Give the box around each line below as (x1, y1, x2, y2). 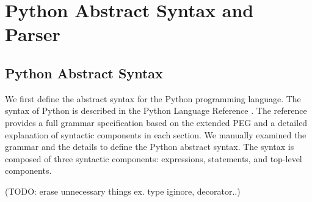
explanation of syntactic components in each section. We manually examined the (5, 128, 307, 141)
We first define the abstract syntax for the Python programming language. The (5, 92, 301, 105)
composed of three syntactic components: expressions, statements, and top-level (5, 152, 302, 165)
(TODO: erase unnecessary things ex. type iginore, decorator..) (5, 184, 241, 197)
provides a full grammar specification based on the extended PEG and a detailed (5, 116, 308, 129)
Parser (5, 21, 60, 47)
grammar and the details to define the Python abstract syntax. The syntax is (5, 140, 294, 153)
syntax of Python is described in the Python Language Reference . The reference (5, 104, 307, 117)
